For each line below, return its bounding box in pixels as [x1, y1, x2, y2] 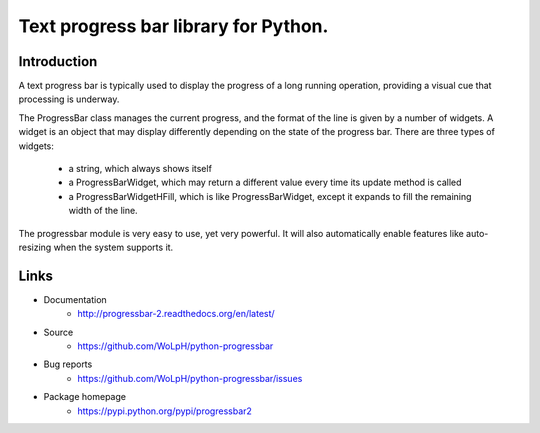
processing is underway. [18, 93, 120, 105]
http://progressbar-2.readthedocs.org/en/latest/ [77, 308, 275, 320]
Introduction [18, 53, 98, 70]
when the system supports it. [53, 241, 174, 253]
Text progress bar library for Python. [18, 15, 329, 37]
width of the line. [68, 205, 139, 217]
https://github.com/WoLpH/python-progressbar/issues [77, 372, 303, 384]
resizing [18, 241, 52, 253]
